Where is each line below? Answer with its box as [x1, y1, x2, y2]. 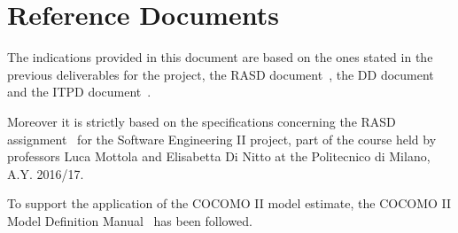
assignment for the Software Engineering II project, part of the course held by [7, 129, 437, 148]
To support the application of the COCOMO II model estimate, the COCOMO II [7, 194, 452, 213]
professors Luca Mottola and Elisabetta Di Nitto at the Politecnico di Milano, [7, 147, 431, 166]
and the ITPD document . [7, 82, 151, 101]
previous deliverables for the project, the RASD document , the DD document [7, 65, 434, 83]
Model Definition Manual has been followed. [7, 211, 252, 229]
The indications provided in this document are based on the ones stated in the [7, 48, 433, 66]
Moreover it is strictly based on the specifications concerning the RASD [7, 112, 396, 130]
